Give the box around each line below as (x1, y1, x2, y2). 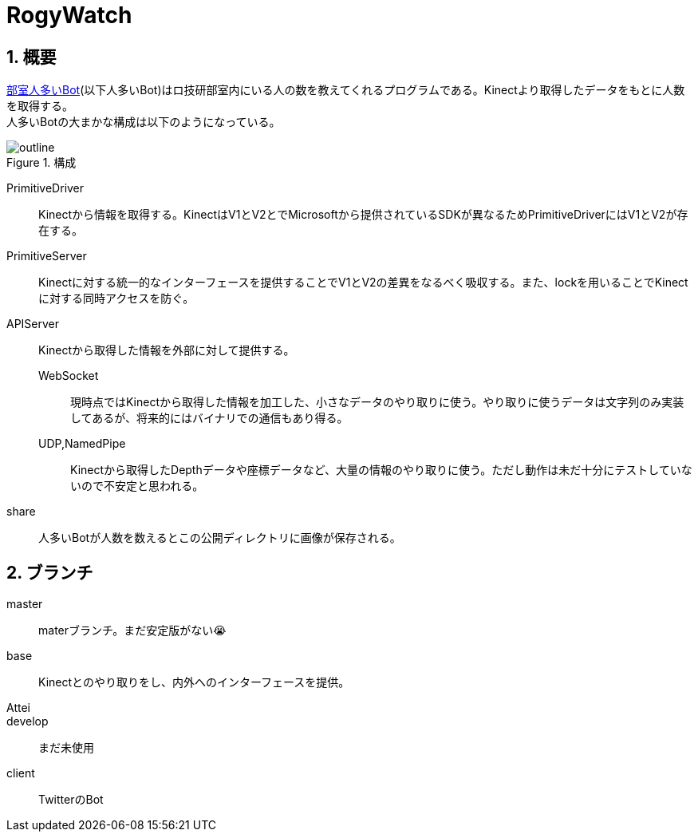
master (6, 597, 43, 611)
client (6, 766, 35, 781)
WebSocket (38, 369, 99, 383)
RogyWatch (6, 2, 132, 29)
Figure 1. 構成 (6, 156, 77, 170)
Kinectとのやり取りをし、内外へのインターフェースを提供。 (38, 675, 350, 690)
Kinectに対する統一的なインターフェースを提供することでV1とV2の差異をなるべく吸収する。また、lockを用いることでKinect (38, 275, 688, 290)
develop (6, 714, 49, 729)
